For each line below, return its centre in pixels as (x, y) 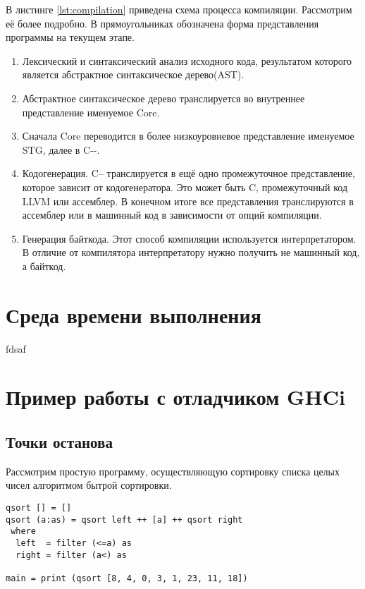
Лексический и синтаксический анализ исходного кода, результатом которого (187, 60)
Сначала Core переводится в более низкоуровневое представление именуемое (188, 136)
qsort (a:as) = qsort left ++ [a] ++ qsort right (124, 520)
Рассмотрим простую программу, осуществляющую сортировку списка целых (173, 471)
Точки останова (59, 441)
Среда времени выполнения (134, 314)
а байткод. (44, 266)
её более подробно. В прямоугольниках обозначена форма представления (162, 23)
